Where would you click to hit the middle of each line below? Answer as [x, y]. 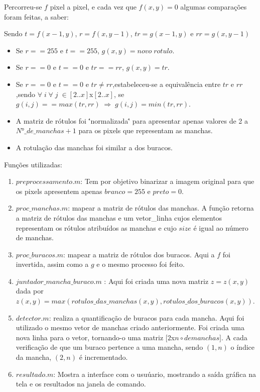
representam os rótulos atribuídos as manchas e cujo [96, 227]
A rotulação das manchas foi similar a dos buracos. [94, 147]
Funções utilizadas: [33, 164]
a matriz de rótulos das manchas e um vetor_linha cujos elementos [119, 217]
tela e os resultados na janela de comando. [81, 384]
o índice [243, 347]
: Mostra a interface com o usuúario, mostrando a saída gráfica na [155, 374]
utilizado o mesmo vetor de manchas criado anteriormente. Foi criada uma [130, 327]
